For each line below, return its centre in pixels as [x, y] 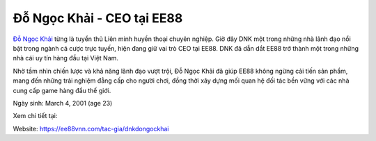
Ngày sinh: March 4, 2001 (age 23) [63, 103]
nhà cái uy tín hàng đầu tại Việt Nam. [65, 58]
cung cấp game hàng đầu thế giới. [62, 90]
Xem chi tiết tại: [35, 116]
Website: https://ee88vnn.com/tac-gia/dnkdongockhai [91, 128]
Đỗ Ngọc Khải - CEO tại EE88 [98, 18]
